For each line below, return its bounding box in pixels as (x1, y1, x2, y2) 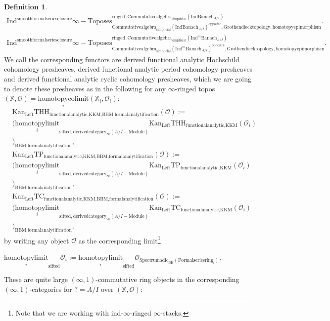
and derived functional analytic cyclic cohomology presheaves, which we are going (4, 74, 251, 83)
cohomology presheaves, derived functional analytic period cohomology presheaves (4, 64, 253, 74)
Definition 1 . (4, 1, 47, 11)
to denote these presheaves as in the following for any (4, 83, 166, 93)
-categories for (29, 283, 72, 294)
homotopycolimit (38, 95, 89, 103)
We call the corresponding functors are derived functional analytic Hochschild (4, 54, 239, 64)
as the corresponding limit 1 (78, 234, 161, 245)
